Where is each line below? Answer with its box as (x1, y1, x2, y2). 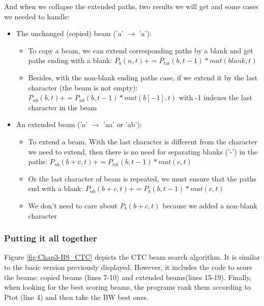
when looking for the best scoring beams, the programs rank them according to (4, 282, 251, 292)
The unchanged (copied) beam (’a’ (16, 28, 124, 39)
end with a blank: (28, 183, 83, 194)
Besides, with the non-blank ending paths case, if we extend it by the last (28, 72, 258, 82)
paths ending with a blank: (28, 55, 112, 66)
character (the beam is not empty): (28, 82, 138, 93)
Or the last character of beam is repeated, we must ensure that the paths (28, 173, 257, 183)
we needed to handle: (4, 11, 70, 21)
